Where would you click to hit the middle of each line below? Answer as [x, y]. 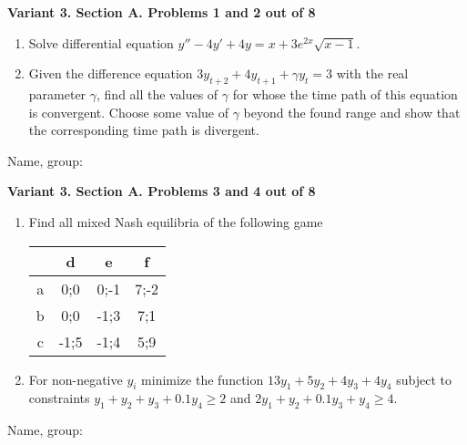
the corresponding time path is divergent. [144, 130]
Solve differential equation [101, 42]
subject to [424, 379]
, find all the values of [157, 93]
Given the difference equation [111, 73]
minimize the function [203, 379]
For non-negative [76, 379]
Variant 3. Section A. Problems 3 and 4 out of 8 [162, 191]
